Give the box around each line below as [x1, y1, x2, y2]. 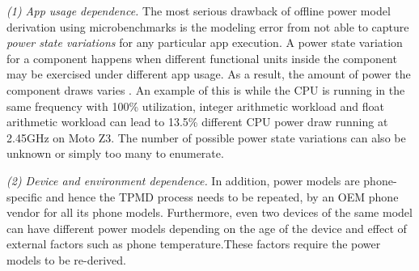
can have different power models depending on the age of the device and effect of [6, 219, 407, 236]
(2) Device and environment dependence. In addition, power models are [6, 171, 360, 188]
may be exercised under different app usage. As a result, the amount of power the [6, 66, 411, 83]
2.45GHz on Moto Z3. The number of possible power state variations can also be [6, 129, 406, 146]
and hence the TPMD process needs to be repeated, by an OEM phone [45, 188, 399, 205]
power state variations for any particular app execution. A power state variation [6, 34, 403, 51]
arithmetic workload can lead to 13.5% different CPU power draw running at [6, 113, 388, 130]
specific [6, 188, 43, 205]
